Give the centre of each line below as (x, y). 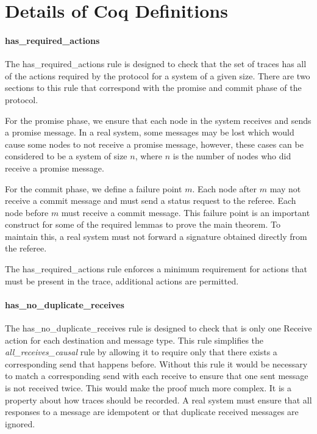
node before (27, 212)
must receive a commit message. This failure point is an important (186, 212)
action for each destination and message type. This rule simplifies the (134, 340)
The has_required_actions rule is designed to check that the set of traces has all (156, 64)
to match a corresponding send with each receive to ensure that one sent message (157, 376)
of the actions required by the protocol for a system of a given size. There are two (158, 75)
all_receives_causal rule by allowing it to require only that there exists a (141, 352)
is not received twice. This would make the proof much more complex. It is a (148, 388)
